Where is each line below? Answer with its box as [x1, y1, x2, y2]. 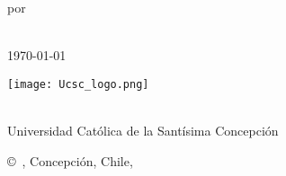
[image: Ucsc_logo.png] [7, 77, 149, 91]
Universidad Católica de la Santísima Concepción [7, 121, 279, 140]
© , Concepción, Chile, [7, 151, 133, 170]
